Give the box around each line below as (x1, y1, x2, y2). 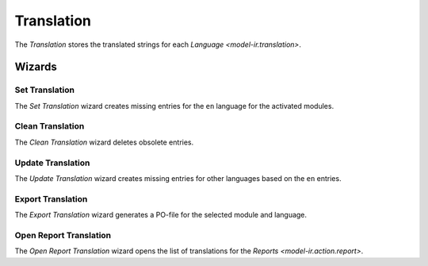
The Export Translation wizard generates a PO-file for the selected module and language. (14, 210, 308, 220)
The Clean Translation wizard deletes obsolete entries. (14, 137, 194, 147)
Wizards (14, 60, 57, 74)
